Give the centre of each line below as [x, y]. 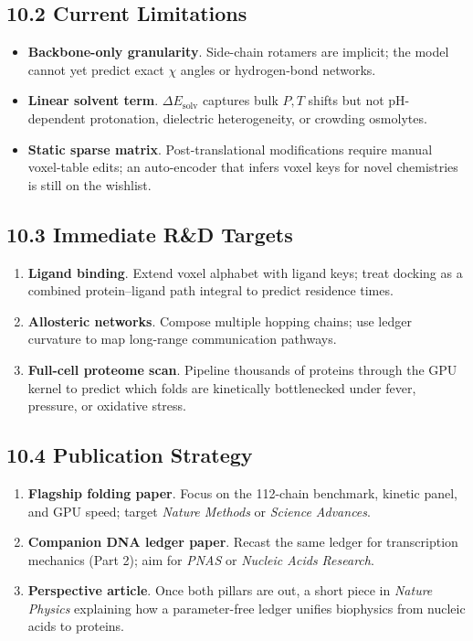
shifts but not [346, 100]
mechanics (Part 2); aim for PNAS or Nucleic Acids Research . [201, 559]
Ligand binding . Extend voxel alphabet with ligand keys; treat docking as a [245, 272]
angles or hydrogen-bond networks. [278, 69]
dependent [57, 118]
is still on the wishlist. [89, 184]
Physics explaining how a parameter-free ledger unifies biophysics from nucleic [247, 608]
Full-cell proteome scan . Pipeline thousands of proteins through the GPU [242, 369]
